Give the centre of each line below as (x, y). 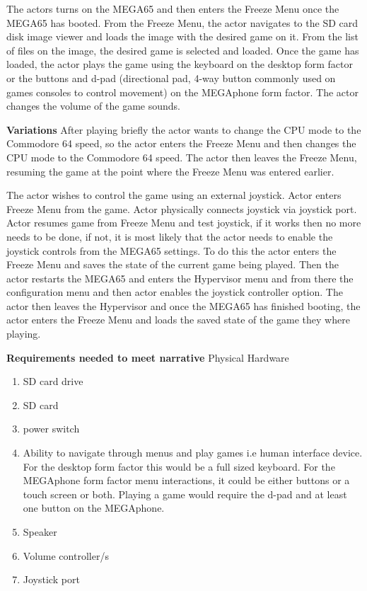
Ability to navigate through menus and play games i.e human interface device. (193, 453)
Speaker (40, 532)
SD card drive (53, 381)
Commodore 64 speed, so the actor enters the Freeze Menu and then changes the (181, 143)
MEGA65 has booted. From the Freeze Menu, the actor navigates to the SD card (182, 22)
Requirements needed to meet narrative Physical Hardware (148, 357)
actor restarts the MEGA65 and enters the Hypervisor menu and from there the (180, 278)
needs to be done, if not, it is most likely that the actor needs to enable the (170, 236)
